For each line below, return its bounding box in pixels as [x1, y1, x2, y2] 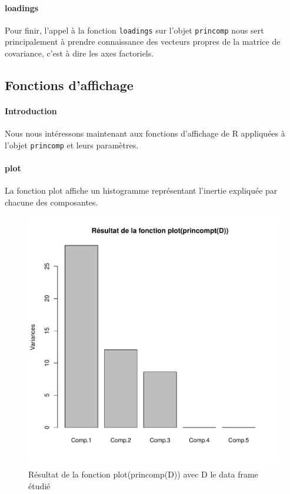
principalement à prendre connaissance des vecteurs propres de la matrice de [5, 35, 281, 48]
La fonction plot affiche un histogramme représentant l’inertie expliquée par [5, 184, 278, 197]
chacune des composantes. [5, 195, 98, 208]
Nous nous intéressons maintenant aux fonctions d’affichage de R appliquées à [5, 127, 285, 140]
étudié [28, 479, 51, 492]
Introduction [5, 105, 57, 117]
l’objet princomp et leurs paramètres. [5, 138, 139, 151]
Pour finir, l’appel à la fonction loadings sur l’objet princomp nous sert [5, 24, 264, 36]
